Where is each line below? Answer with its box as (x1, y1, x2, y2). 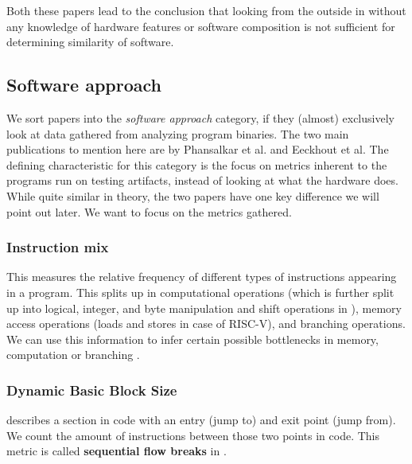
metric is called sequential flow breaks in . (6, 443, 227, 459)
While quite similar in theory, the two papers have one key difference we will (6, 187, 379, 204)
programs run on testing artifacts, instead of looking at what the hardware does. (6, 172, 398, 189)
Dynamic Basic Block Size (6, 380, 177, 400)
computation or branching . (6, 346, 140, 363)
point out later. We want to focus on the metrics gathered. (6, 203, 292, 220)
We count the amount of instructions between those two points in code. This (6, 427, 380, 443)
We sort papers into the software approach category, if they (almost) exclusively (6, 109, 395, 126)
